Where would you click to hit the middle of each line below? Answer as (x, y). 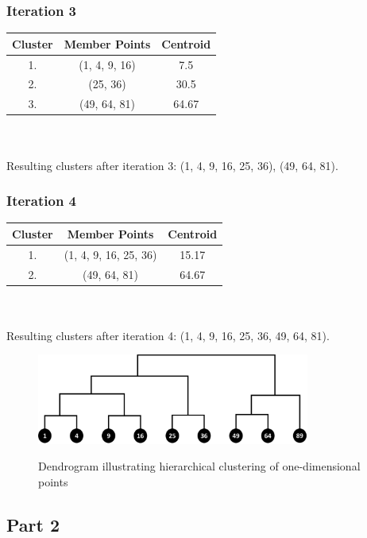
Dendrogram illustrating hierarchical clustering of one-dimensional (199, 466)
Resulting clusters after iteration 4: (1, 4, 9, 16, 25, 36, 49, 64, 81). (168, 335)
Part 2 (33, 524)
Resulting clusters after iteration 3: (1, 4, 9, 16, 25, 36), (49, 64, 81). (172, 165)
